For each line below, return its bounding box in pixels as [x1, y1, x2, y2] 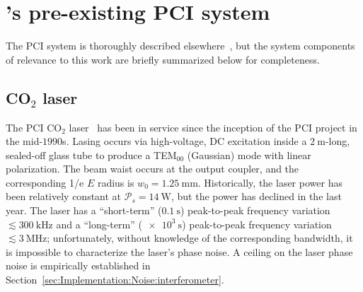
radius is [97, 175, 134, 189]
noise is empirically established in [6, 258, 151, 273]
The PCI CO [6, 119, 62, 134]
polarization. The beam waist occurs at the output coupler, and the [6, 161, 299, 176]
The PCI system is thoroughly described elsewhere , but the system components [6, 38, 355, 53]
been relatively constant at [6, 189, 122, 204]
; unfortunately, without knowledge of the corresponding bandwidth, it [47, 230, 353, 245]
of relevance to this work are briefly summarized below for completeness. [6, 52, 320, 66]
